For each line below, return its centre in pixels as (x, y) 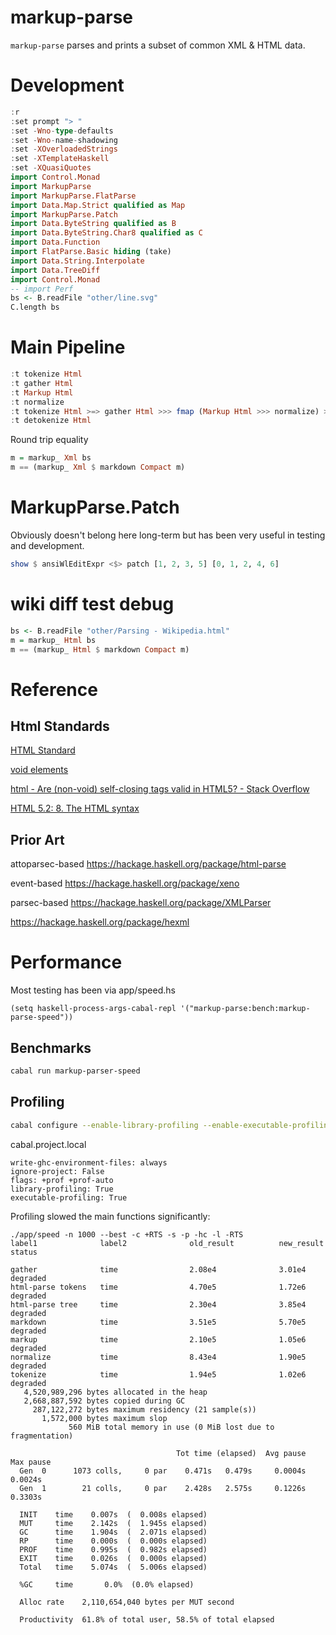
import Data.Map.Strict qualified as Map (98, 205)
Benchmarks (51, 1047)
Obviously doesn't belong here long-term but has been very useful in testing (168, 535)
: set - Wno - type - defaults (62, 131)
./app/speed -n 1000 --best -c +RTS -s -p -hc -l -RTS (127, 1234)
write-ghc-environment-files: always (89, 1162)
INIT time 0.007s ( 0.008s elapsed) (113, 1514)
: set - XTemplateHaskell (60, 159)
